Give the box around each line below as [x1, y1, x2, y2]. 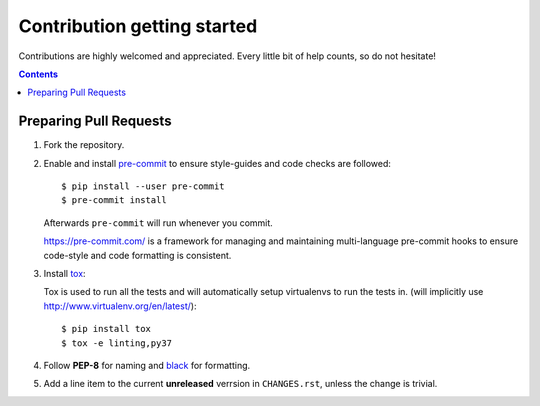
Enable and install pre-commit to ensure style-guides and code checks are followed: [43, 157, 392, 169]
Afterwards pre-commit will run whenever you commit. [43, 216, 274, 229]
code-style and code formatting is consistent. [43, 249, 232, 261]
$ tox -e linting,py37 [61, 337, 173, 349]
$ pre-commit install [61, 195, 167, 206]
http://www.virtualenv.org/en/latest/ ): [43, 300, 197, 312]
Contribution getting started [18, 15, 258, 37]
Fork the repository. [43, 139, 125, 151]
